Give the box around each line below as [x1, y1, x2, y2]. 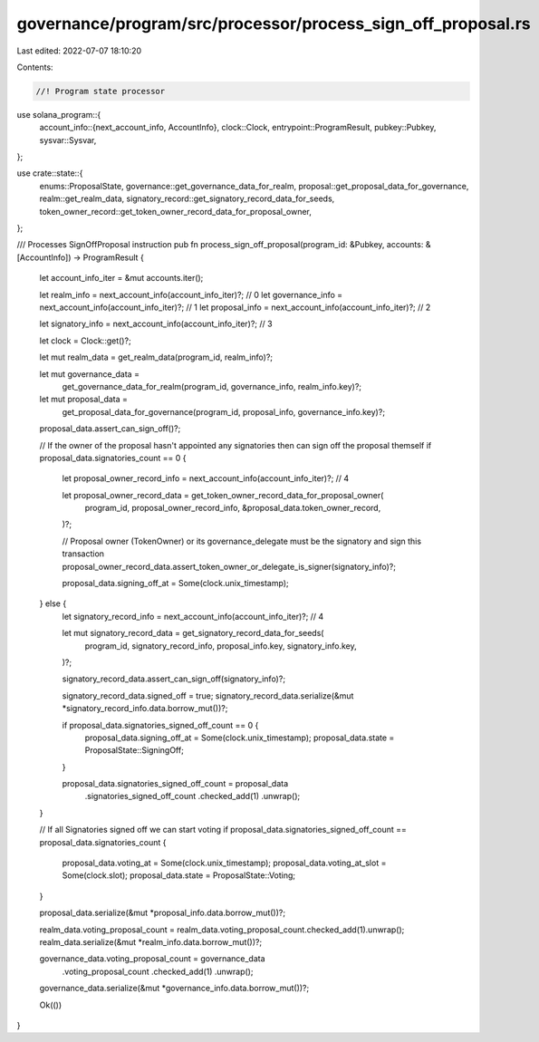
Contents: [16, 62, 53, 72]
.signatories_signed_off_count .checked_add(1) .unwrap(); [84, 791, 301, 802]
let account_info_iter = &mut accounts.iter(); [39, 273, 204, 284]
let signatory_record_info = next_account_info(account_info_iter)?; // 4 [62, 611, 324, 622]
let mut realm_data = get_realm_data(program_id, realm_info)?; [39, 352, 274, 362]
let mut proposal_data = [39, 394, 129, 405]
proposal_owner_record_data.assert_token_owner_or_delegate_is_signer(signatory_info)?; [62, 561, 396, 572]
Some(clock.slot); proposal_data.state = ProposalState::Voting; [62, 870, 296, 881]
